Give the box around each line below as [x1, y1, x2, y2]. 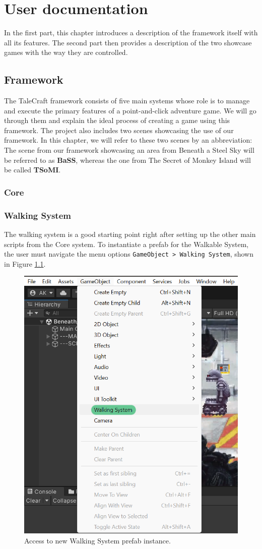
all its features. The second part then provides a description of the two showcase [4, 37, 252, 47]
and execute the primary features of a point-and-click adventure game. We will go [4, 105, 256, 115]
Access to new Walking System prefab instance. [24, 535, 171, 545]
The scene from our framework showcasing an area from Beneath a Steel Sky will [4, 145, 254, 155]
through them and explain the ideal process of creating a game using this [4, 115, 230, 126]
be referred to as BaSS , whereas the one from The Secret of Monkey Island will [4, 154, 251, 165]
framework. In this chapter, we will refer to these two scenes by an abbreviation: [4, 135, 252, 145]
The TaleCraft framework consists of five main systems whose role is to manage [4, 95, 250, 106]
